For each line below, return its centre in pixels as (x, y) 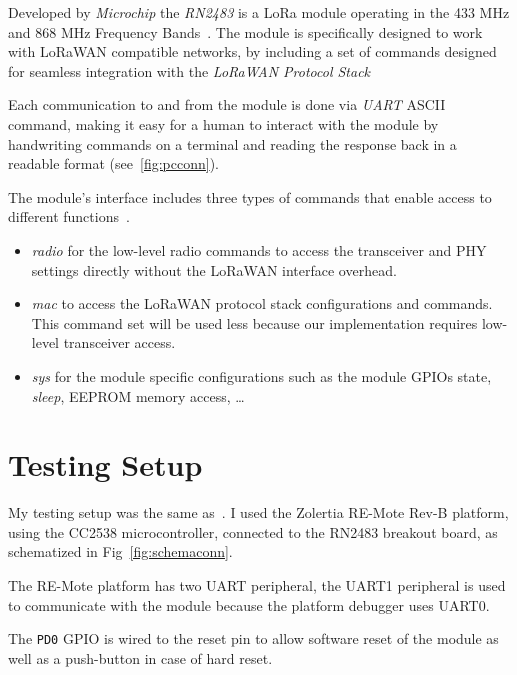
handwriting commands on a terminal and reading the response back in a (232, 143)
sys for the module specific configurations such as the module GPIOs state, (261, 375)
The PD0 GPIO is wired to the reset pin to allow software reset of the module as (253, 638)
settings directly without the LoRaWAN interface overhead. (214, 269)
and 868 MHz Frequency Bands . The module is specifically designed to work (245, 31)
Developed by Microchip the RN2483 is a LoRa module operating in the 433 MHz (259, 12)
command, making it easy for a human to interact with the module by (223, 123)
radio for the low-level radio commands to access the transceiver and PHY (259, 249)
